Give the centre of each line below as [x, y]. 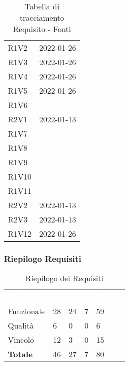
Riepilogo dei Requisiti [64, 278]
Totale [20, 354]
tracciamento [42, 18]
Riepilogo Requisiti [43, 258]
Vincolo [21, 340]
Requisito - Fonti [42, 29]
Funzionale [26, 311]
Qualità [21, 326]
